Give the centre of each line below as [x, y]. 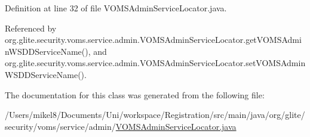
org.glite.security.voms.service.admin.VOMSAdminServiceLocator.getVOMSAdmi [153, 40]
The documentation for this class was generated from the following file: [135, 94]
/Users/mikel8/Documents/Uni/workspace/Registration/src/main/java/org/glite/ [155, 115]
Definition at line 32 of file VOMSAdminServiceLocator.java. [116, 8]
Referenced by [31, 28]
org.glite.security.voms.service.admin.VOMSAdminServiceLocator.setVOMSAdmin [155, 63]
